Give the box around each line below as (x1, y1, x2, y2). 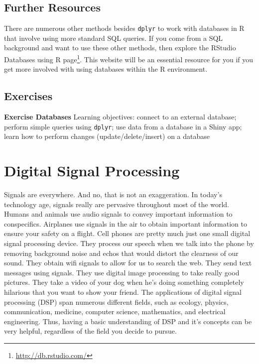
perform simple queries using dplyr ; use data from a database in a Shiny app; (4, 121, 242, 131)
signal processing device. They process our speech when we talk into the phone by (4, 238, 254, 248)
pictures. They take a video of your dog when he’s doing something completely (4, 277, 244, 287)
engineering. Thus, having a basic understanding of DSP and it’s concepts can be (4, 316, 252, 326)
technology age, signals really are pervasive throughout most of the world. (4, 199, 230, 209)
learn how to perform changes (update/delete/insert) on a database (4, 131, 210, 141)
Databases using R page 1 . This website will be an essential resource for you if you (4, 53, 254, 64)
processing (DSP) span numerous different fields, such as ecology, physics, (4, 296, 229, 307)
